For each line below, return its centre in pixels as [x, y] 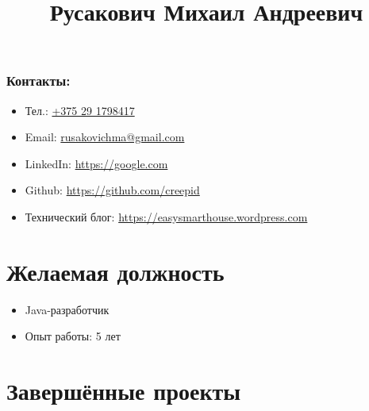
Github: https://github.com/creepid [112, 190]
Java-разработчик [67, 309]
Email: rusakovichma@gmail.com [105, 137]
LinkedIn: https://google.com [96, 163]
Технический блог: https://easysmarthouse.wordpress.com [166, 217]
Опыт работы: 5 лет [73, 336]
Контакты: [38, 81]
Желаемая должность [115, 271]
